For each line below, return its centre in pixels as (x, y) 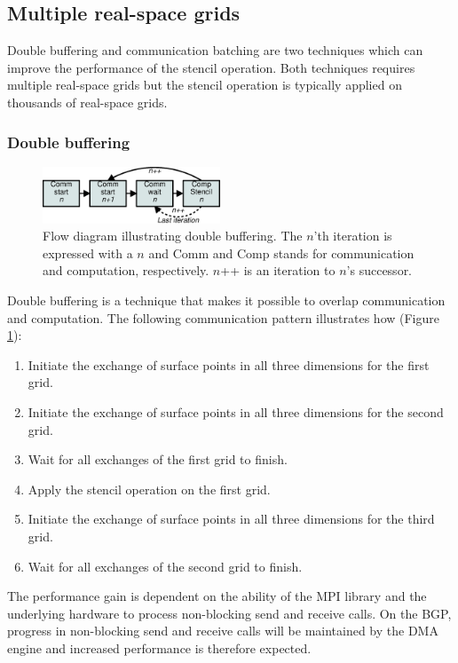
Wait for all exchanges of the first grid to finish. (158, 459)
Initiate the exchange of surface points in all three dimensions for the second (236, 412)
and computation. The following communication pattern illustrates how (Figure (224, 317)
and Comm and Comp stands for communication (281, 253)
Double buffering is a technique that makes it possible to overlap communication (226, 300)
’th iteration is (353, 236)
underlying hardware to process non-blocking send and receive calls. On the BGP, (229, 613)
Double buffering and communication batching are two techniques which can (215, 50)
